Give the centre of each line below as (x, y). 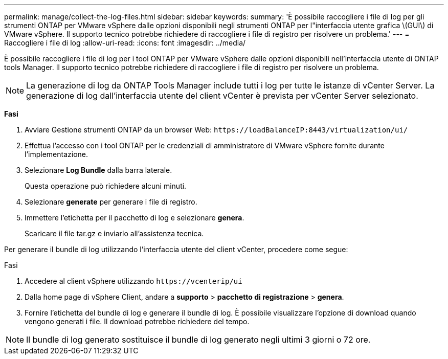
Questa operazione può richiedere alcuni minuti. (106, 186)
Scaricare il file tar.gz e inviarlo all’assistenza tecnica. (114, 233)
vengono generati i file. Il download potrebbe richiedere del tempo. (137, 321)
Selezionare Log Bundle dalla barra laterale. (98, 170)
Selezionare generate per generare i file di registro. (111, 202)
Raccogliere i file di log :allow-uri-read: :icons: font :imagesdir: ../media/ (125, 43)
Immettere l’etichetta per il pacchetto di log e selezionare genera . (135, 218)
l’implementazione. (57, 154)
